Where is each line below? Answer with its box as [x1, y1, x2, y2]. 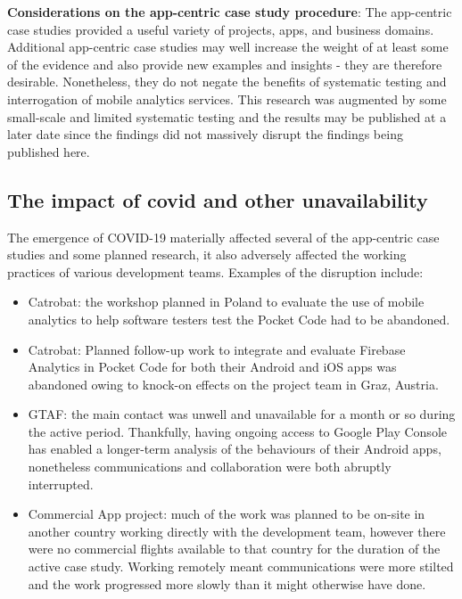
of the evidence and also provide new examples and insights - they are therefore [7, 54, 442, 73]
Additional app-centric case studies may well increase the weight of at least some [7, 37, 449, 56]
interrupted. [28, 474, 94, 493]
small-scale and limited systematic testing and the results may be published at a [7, 107, 447, 126]
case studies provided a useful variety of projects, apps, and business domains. [7, 20, 434, 38]
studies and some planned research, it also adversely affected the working [7, 245, 407, 264]
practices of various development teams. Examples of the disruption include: [7, 262, 424, 281]
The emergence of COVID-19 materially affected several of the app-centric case [7, 227, 440, 246]
